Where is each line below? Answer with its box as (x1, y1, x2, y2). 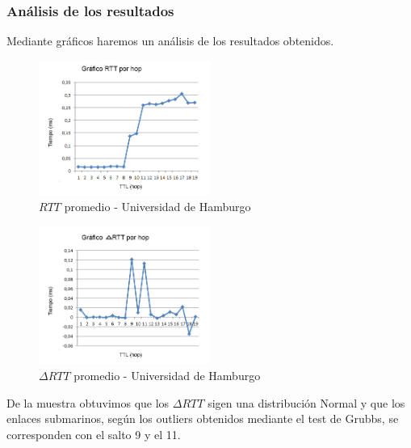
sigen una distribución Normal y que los (208, 394, 405, 411)
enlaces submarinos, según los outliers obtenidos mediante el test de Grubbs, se (6, 410, 399, 427)
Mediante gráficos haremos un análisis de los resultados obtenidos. (6, 32, 334, 49)
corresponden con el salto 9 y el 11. (6, 425, 181, 442)
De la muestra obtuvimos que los (6, 394, 170, 411)
